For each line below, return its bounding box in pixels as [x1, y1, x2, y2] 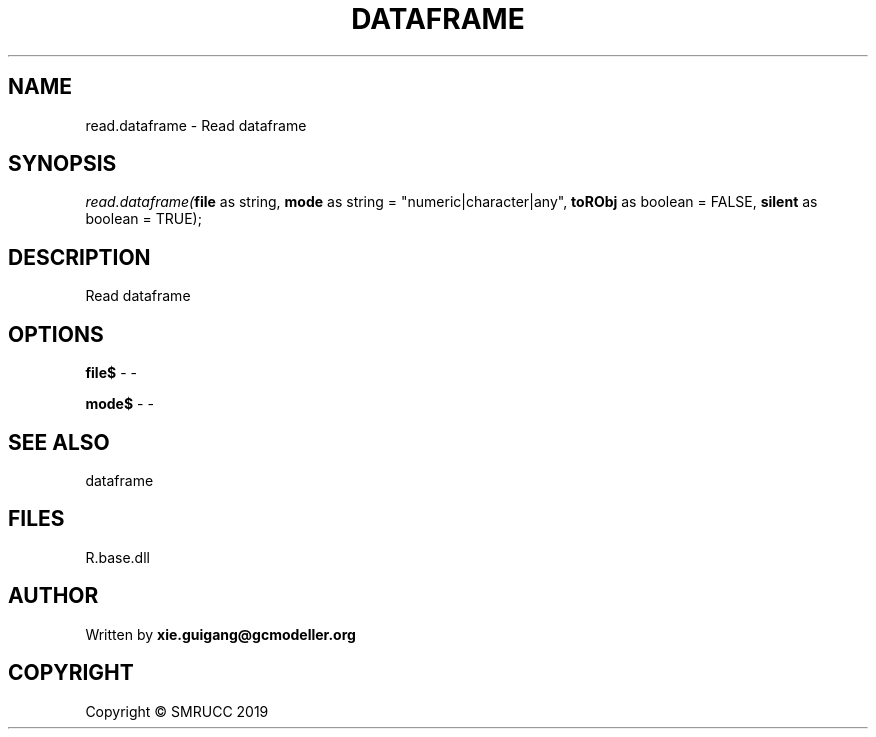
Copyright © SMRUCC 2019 [85, 702, 269, 720]
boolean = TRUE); [85, 210, 202, 228]
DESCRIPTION [8, 244, 151, 270]
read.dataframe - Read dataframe [85, 116, 307, 134]
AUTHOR [8, 583, 99, 609]
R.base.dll [85, 548, 150, 566]
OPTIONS [8, 321, 104, 347]
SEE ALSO [8, 429, 110, 455]
